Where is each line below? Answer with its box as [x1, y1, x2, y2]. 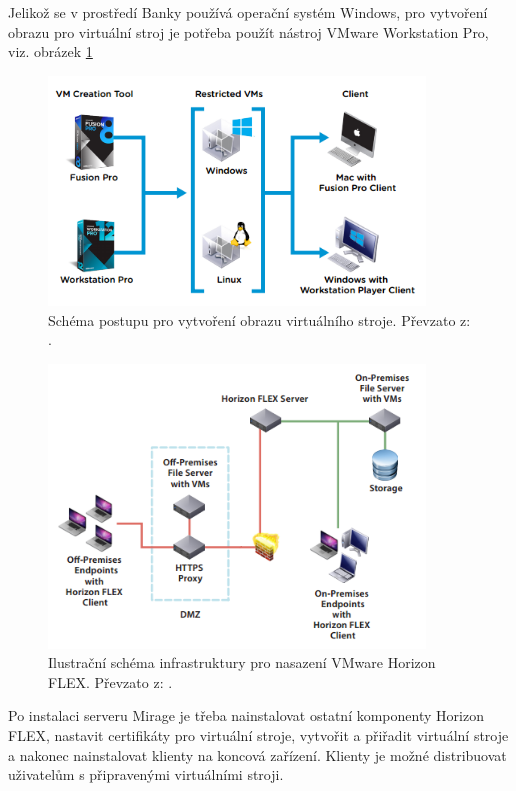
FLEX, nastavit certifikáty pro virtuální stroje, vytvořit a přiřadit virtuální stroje [8, 724, 509, 745]
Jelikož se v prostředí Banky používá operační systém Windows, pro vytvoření [8, 2, 488, 22]
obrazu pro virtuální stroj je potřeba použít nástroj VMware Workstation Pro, [8, 21, 489, 42]
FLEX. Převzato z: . [48, 671, 173, 692]
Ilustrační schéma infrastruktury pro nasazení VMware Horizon [48, 652, 436, 673]
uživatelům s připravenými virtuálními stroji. [8, 764, 284, 785]
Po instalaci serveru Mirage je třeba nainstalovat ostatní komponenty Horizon [8, 705, 484, 726]
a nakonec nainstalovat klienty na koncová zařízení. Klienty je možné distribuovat [8, 744, 507, 765]
